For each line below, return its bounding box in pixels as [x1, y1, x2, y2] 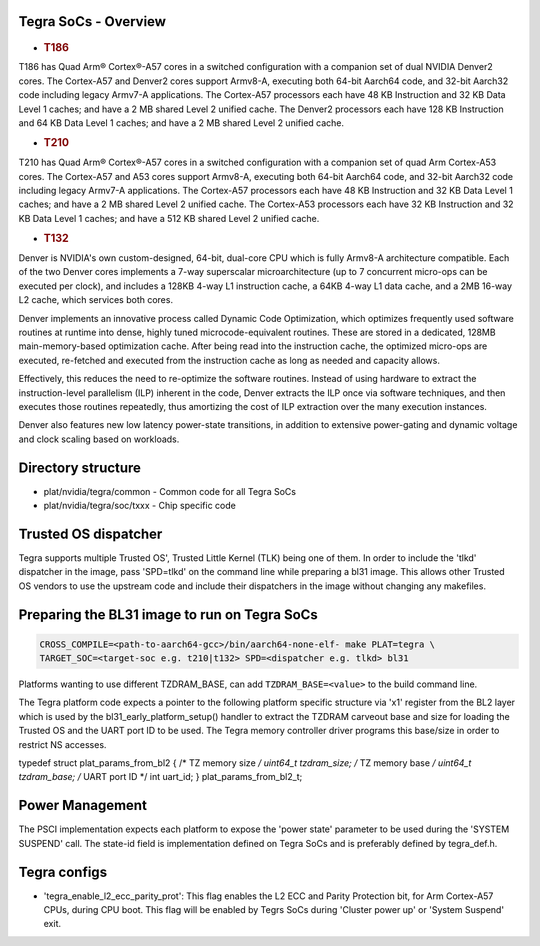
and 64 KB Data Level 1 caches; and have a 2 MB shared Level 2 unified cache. [18, 116, 345, 129]
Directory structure [18, 459, 142, 476]
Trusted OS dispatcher [18, 525, 163, 542]
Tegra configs [18, 863, 108, 880]
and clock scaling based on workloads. [18, 433, 180, 445]
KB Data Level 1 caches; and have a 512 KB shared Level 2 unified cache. [18, 212, 320, 224]
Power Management [18, 797, 147, 814]
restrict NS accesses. [18, 738, 107, 750]
